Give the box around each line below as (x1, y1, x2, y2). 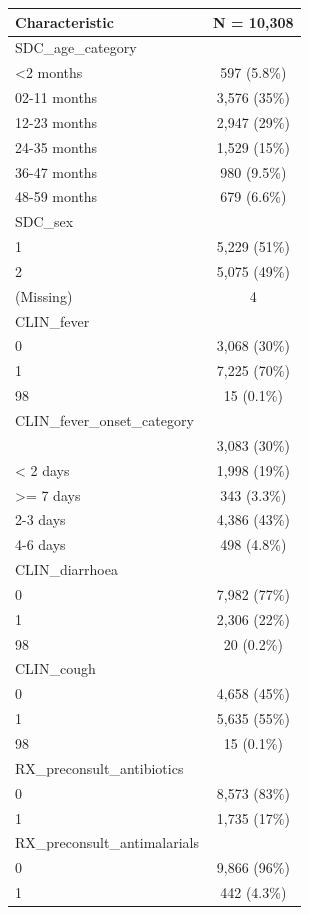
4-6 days (15, 534, 66, 555)
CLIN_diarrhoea (15, 559, 118, 580)
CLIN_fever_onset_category (15, 410, 194, 430)
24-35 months (15, 136, 98, 157)
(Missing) (15, 285, 73, 306)
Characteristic (15, 11, 114, 32)
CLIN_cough (15, 658, 96, 679)
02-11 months (15, 87, 98, 108)
